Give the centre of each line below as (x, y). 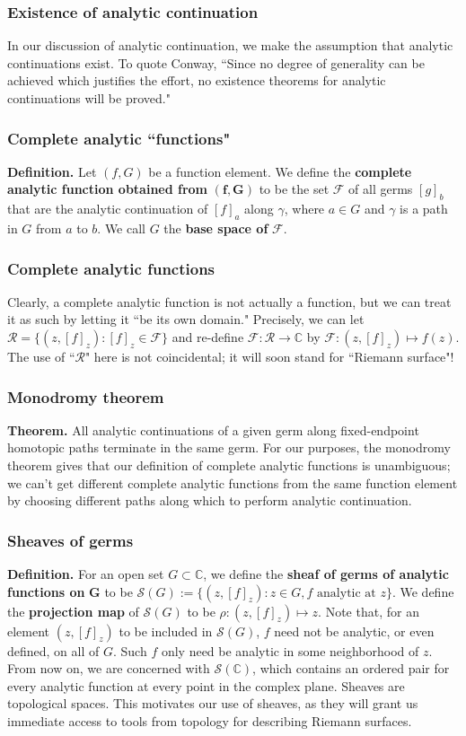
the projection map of (73, 611)
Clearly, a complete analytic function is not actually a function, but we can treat (229, 301)
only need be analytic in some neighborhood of (290, 650)
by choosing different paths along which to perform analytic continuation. (210, 500)
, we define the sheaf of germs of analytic (326, 574)
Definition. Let (52, 171)
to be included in (166, 631)
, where (304, 209)
